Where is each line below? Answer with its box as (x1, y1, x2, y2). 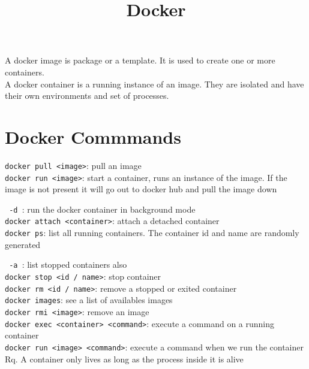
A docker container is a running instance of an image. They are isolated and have (5, 77, 304, 90)
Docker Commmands (5, 124, 181, 149)
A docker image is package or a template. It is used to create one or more (5, 54, 275, 66)
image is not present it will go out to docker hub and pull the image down (5, 183, 277, 195)
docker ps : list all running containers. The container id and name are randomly (5, 226, 299, 239)
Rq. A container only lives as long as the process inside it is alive (5, 352, 244, 365)
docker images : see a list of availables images (5, 294, 173, 306)
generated (5, 238, 41, 250)
